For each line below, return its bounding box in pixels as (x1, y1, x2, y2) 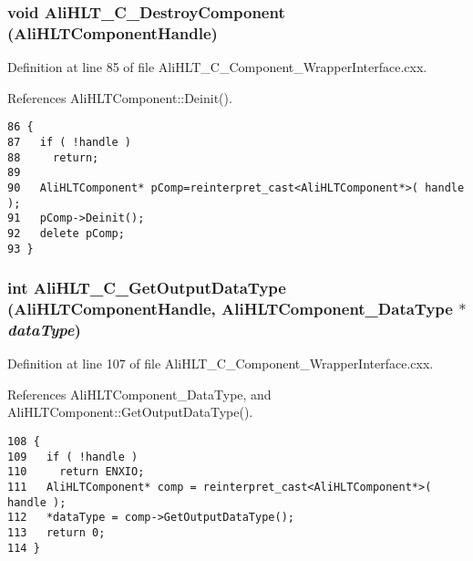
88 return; (7, 151, 99, 164)
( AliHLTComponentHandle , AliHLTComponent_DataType (7, 297, 453, 320)
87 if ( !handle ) (7, 135, 132, 149)
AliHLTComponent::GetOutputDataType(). (7, 402, 253, 421)
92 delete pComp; (7, 226, 125, 240)
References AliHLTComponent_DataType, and (7, 384, 272, 403)
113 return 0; (7, 526, 106, 540)
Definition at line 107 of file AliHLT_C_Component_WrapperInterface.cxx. (7, 354, 434, 373)
